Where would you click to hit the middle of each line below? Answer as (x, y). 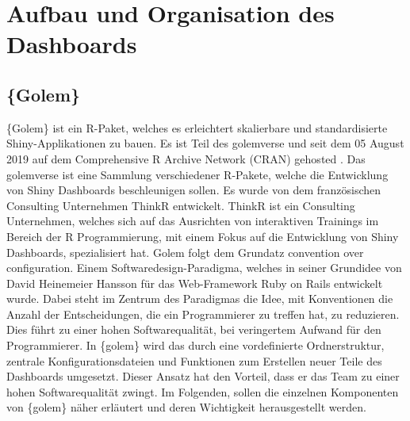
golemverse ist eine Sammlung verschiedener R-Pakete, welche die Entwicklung (197, 174)
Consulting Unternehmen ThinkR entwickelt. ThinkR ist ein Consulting (181, 205)
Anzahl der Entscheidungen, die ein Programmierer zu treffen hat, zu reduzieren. (203, 314)
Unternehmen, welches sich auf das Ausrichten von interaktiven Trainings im (193, 221)
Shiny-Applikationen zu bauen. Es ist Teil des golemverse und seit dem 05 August (205, 143)
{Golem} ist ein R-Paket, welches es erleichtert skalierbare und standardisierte (197, 127)
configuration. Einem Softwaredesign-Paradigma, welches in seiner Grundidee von (204, 268)
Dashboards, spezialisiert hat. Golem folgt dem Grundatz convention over (185, 252)
